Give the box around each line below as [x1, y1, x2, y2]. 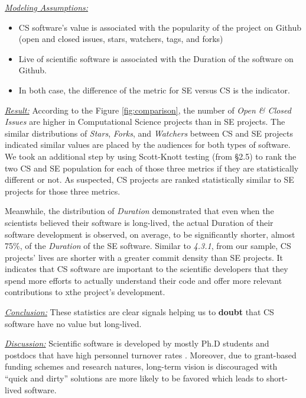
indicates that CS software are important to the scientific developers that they [5, 263, 288, 275]
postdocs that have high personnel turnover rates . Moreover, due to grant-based [5, 348, 297, 361]
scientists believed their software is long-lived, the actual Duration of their [5, 216, 274, 228]
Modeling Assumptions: [5, 1, 89, 13]
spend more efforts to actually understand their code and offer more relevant [5, 274, 282, 286]
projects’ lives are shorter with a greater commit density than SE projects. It [5, 251, 284, 263]
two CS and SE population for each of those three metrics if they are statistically [5, 161, 299, 174]
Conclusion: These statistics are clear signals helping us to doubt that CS [5, 306, 274, 318]
